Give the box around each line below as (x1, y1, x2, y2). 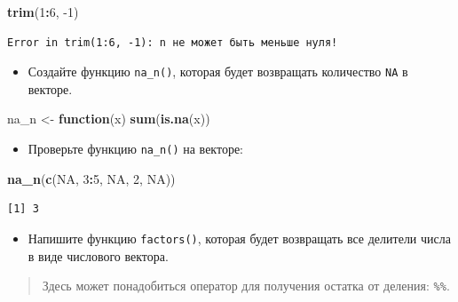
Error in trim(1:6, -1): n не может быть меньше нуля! (7, 36, 338, 49)
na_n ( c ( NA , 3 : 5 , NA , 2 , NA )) (7, 169, 176, 187)
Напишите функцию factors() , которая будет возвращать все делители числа (28, 228, 451, 247)
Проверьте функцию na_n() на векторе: (28, 139, 244, 158)
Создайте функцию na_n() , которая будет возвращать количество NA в (28, 62, 408, 81)
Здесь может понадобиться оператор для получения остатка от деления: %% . (42, 276, 450, 295)
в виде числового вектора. (28, 246, 169, 265)
